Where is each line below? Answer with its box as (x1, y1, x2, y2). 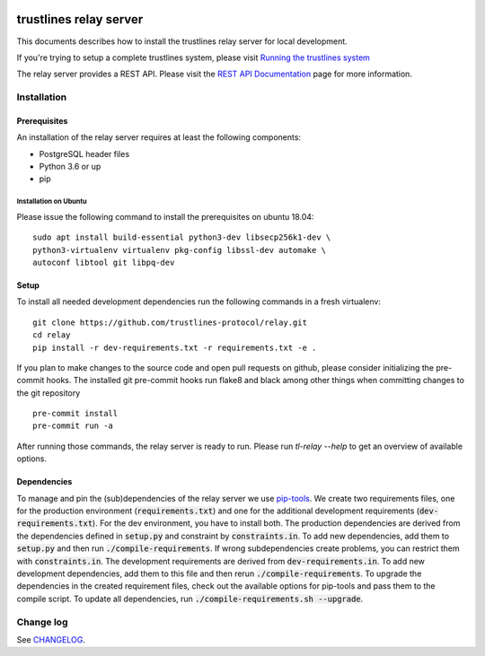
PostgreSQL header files (39, 148, 130, 159)
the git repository (16, 387, 81, 398)
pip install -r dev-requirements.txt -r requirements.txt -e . (32, 342, 317, 353)
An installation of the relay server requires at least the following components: (16, 132, 301, 143)
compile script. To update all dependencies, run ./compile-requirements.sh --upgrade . (16, 593, 364, 604)
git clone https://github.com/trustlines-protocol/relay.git (32, 317, 307, 328)
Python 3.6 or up (39, 162, 101, 172)
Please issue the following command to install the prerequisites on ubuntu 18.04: (16, 211, 314, 222)
